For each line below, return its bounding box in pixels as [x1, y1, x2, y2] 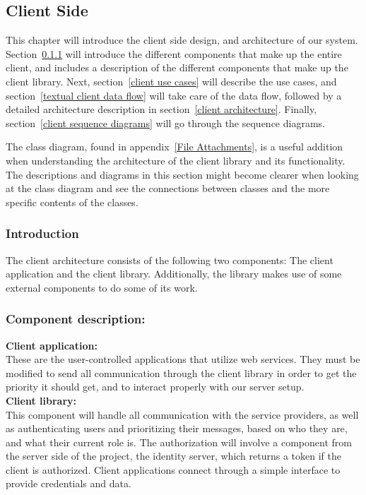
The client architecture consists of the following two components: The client [6, 252, 333, 267]
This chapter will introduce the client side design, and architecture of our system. [6, 32, 358, 47]
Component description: [6, 310, 146, 328]
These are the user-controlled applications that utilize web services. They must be [6, 352, 360, 366]
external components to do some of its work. [6, 280, 198, 294]
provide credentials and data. [6, 476, 131, 491]
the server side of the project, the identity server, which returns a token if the [6, 448, 342, 463]
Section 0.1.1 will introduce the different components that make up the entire [6, 46, 342, 61]
